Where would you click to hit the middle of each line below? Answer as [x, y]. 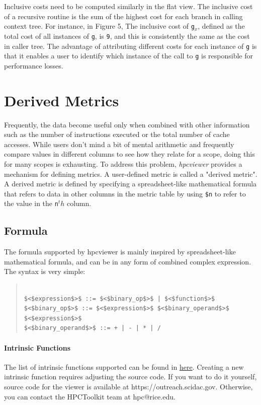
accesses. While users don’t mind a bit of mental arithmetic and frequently [119, 144]
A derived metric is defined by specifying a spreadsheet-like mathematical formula [130, 184]
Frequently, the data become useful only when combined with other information [127, 124]
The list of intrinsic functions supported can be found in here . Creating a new [124, 366]
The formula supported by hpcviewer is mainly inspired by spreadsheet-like [120, 252]
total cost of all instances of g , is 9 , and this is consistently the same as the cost [127, 36]
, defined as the [221, 26]
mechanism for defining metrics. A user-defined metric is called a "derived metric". [131, 174]
